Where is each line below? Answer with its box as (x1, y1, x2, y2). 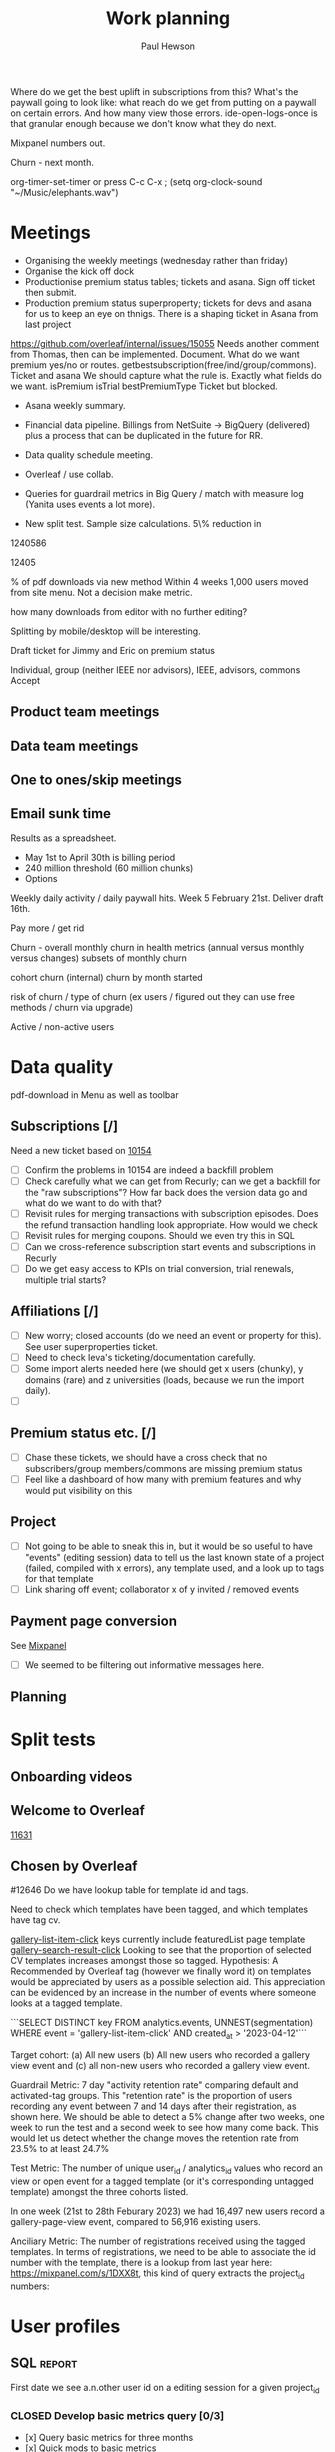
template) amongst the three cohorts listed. (10, 2185, 189, 2197)
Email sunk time (10, 805, 112, 822)
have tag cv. (10, 1914, 61, 1926)
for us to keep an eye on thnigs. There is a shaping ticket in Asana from (24, 307, 319, 319)
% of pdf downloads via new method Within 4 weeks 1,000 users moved (10, 575, 309, 587)
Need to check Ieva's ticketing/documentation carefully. (24, 1351, 257, 1363)
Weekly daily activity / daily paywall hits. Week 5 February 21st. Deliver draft (10, 892, 324, 904)
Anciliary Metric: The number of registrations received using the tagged (10, 2235, 306, 2247)
